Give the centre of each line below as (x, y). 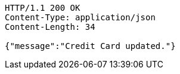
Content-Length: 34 (50, 27)
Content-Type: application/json (80, 17)
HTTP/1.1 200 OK (43, 8)
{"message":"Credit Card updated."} (90, 46)
